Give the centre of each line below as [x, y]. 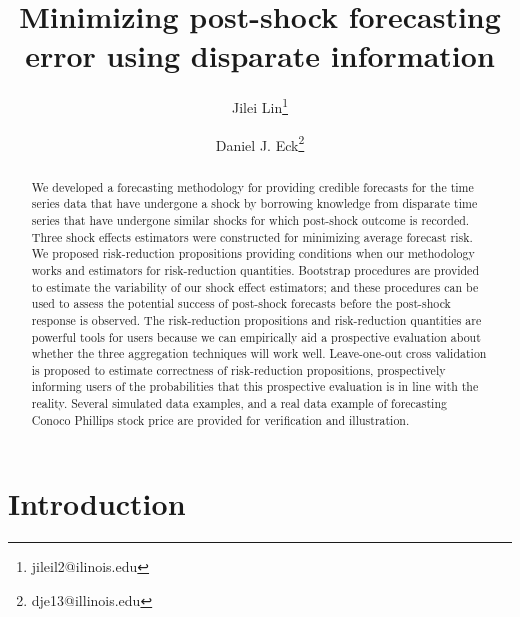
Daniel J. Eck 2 [260, 143]
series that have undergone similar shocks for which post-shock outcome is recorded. [250, 219]
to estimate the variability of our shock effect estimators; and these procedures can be [255, 286]
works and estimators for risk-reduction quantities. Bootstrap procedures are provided [255, 269]
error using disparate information [260, 55]
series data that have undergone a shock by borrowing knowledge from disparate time [254, 203]
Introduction [97, 503]
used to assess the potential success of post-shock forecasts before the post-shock [241, 303]
